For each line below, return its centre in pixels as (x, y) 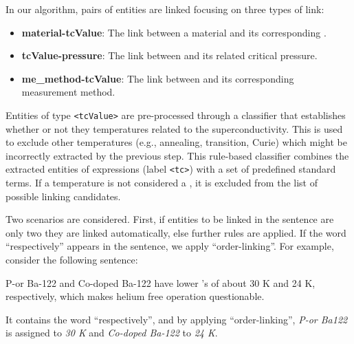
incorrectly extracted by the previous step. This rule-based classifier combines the (177, 155)
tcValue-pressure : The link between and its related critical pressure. (169, 55)
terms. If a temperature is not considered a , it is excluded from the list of (162, 183)
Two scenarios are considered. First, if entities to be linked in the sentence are (170, 219)
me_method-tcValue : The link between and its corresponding (158, 78)
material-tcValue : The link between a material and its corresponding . (174, 32)
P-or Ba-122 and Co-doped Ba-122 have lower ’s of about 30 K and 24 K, (161, 282)
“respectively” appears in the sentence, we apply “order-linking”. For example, (170, 246)
